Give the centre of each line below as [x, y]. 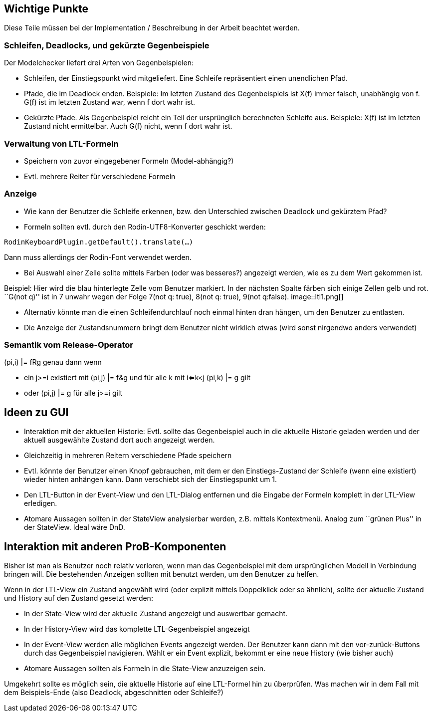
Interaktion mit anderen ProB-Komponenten [115, 546]
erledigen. [41, 503]
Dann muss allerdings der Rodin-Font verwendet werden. [98, 257]
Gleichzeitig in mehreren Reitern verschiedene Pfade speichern [128, 456]
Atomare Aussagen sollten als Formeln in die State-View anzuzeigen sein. [145, 669]
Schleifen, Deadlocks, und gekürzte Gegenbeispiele [107, 45]
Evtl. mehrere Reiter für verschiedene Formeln [100, 176]
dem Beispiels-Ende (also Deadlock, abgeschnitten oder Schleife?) [114, 693]
